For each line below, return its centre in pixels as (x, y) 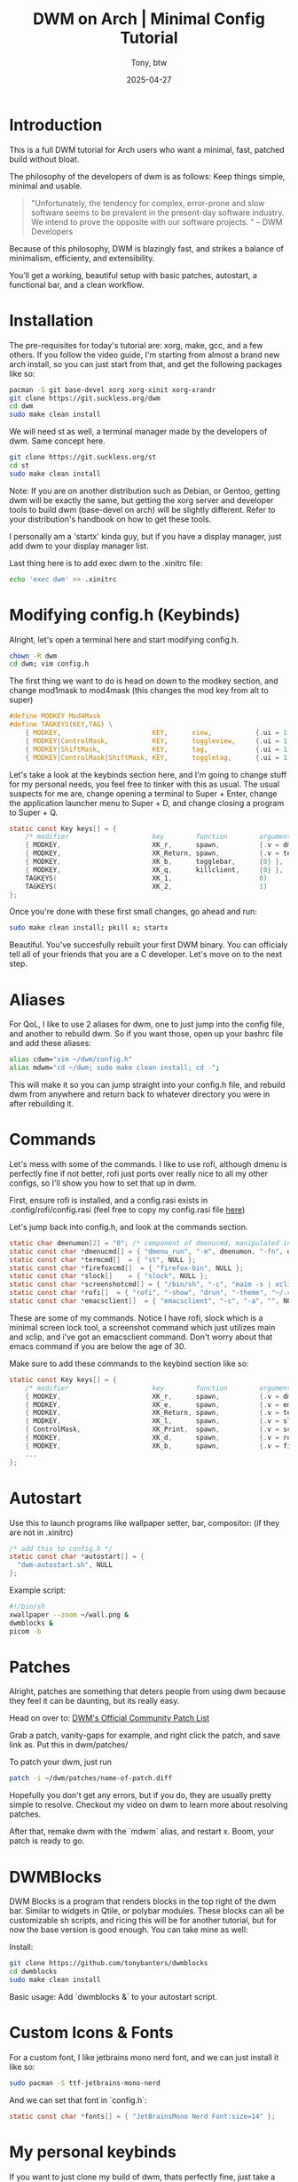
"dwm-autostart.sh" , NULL (65, 1565)
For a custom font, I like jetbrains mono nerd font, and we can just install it (144, 2057)
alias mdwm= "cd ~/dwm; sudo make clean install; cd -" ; (114, 1068)
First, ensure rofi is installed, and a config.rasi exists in (109, 1200)
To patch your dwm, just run (61, 1762)
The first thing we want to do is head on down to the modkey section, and (144, 681)
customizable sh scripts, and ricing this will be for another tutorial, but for (143, 1921)
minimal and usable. (46, 186)
